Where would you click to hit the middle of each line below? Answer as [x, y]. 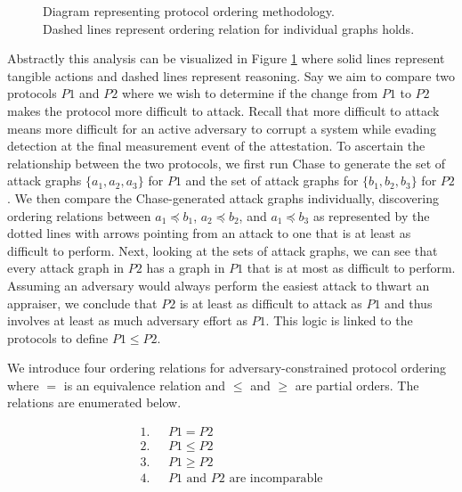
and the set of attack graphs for [272, 180]
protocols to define [58, 337]
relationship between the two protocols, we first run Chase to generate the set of [227, 163]
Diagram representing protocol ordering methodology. [189, 11]
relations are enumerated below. [94, 402]
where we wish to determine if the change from [250, 93]
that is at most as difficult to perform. [351, 268]
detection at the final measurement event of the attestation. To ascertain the [216, 146]
